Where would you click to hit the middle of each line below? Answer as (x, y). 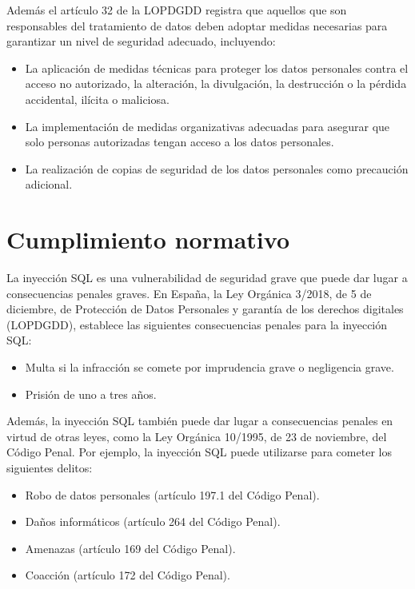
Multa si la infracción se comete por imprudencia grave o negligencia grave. (209, 367)
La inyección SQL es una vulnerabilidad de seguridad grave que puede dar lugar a (207, 278)
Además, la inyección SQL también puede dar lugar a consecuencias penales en (200, 421)
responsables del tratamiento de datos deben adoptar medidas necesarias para (197, 25)
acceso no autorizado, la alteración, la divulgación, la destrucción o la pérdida (216, 84)
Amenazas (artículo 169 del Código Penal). (130, 548)
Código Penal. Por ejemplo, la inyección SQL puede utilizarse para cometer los (199, 452)
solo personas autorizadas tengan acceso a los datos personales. (180, 142)
